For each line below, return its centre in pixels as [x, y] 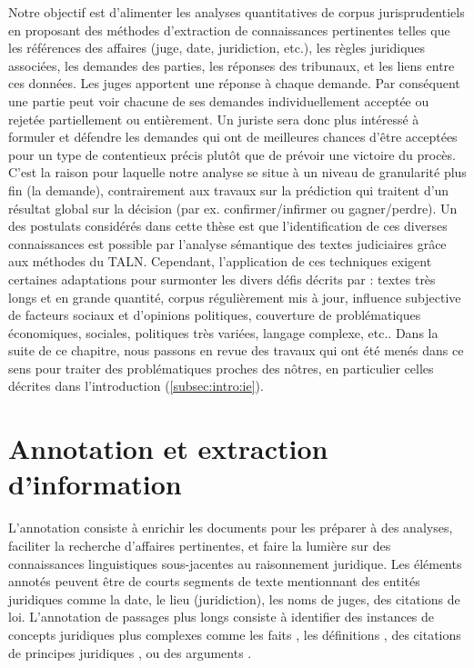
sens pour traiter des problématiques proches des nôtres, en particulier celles [221, 368]
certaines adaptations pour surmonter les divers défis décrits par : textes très [222, 279]
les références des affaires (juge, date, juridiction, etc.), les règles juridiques [217, 48]
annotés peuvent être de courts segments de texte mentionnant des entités [214, 581]
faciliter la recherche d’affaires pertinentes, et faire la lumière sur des [200, 545]
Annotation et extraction [168, 449]
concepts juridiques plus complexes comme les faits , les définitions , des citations [235, 634]
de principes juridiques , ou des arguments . [130, 652]
